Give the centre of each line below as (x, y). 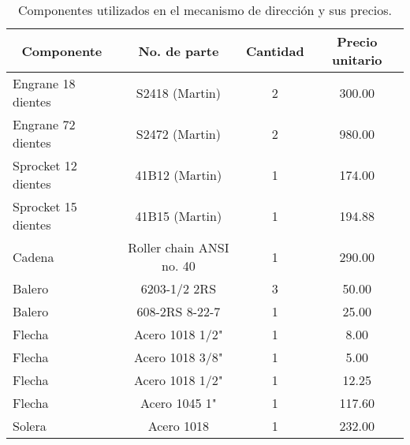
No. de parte (179, 50)
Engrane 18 (44, 83)
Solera (30, 426)
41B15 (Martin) (179, 215)
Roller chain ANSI (179, 247)
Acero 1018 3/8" (179, 357)
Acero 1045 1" (179, 403)
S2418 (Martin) (178, 92)
